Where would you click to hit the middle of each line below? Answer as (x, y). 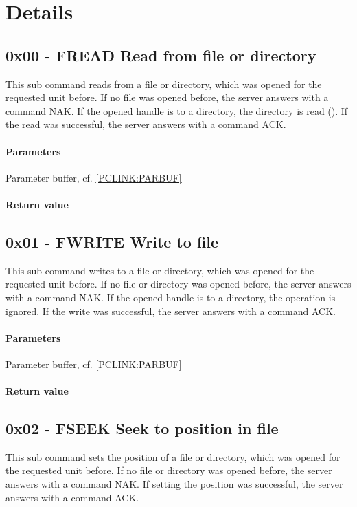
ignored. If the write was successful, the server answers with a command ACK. (171, 311)
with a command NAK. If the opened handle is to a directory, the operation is (171, 297)
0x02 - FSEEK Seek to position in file (142, 428)
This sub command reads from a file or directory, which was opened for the (164, 84)
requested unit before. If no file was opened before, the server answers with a (167, 97)
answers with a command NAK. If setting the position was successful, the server (174, 484)
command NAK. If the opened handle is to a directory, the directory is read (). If (177, 110)
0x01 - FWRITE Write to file (112, 241)
